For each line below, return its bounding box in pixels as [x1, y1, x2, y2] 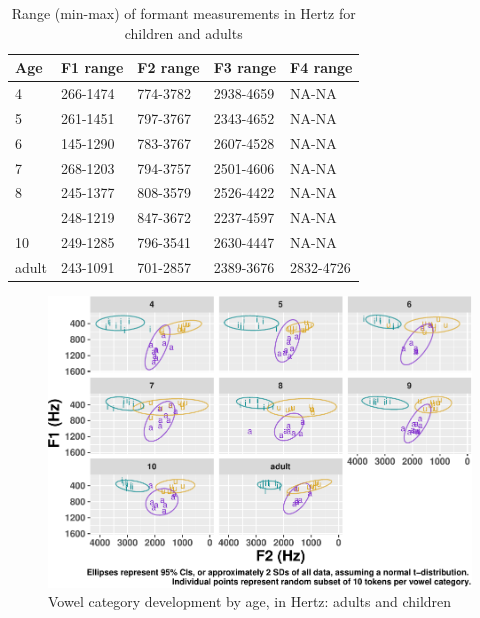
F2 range [137, 57, 200, 78]
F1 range [60, 57, 124, 78]
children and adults [124, 22, 243, 43]
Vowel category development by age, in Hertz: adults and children [48, 591, 452, 612]
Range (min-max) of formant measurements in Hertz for [11, 3, 356, 23]
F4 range [290, 57, 353, 78]
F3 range [213, 57, 277, 78]
